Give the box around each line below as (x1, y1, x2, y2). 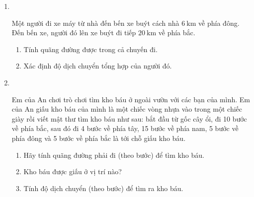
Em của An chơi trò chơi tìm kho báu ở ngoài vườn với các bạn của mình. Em (11, 94, 250, 104)
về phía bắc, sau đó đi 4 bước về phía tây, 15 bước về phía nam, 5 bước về (11, 123, 239, 133)
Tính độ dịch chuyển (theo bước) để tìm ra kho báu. (23, 183, 183, 193)
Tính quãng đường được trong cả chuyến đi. (23, 44, 158, 54)
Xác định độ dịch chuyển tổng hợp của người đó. (23, 61, 172, 71)
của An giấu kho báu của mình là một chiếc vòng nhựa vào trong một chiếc (11, 104, 242, 114)
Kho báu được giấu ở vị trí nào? (23, 166, 122, 177)
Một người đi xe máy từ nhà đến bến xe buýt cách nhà (11, 17, 179, 28)
